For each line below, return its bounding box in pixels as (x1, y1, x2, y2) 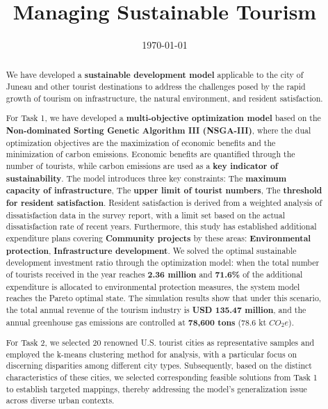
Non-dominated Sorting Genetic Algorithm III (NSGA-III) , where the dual (6, 125, 311, 137)
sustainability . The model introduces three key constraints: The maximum (6, 172, 287, 184)
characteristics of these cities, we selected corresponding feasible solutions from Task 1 (6, 371, 318, 383)
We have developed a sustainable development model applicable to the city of (6, 68, 304, 81)
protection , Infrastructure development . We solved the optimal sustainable (6, 244, 297, 257)
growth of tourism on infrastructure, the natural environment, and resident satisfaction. (6, 92, 323, 104)
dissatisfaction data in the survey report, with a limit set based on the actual (6, 209, 285, 220)
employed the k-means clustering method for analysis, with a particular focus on (6, 348, 297, 360)
